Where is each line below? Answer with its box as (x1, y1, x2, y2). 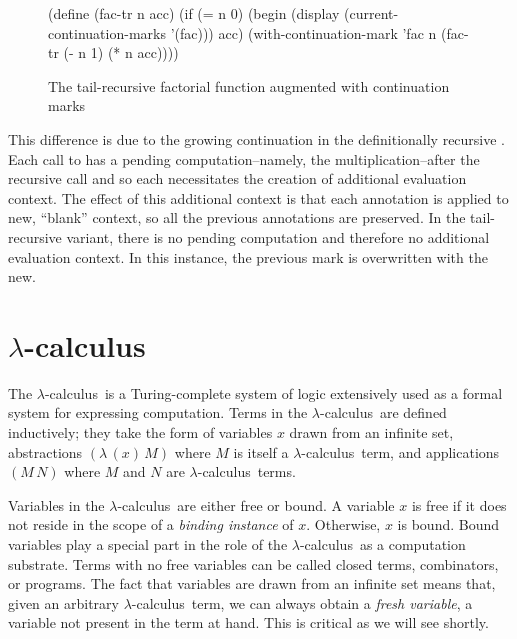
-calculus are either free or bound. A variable (117, 494, 395, 515)
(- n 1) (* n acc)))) (63, 42, 179, 63)
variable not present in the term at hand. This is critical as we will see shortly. (8, 612, 489, 633)
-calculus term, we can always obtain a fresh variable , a (131, 592, 473, 613)
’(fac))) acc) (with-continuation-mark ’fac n (170, 22, 437, 43)
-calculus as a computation (299, 534, 466, 554)
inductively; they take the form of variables (8, 422, 273, 443)
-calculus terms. (197, 461, 296, 482)
